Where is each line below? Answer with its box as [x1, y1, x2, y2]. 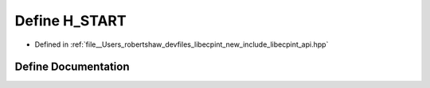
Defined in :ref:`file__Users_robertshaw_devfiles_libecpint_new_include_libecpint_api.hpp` [34, 40, 329, 49]
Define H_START [14, 12, 127, 29]
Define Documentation [14, 60, 130, 74]
